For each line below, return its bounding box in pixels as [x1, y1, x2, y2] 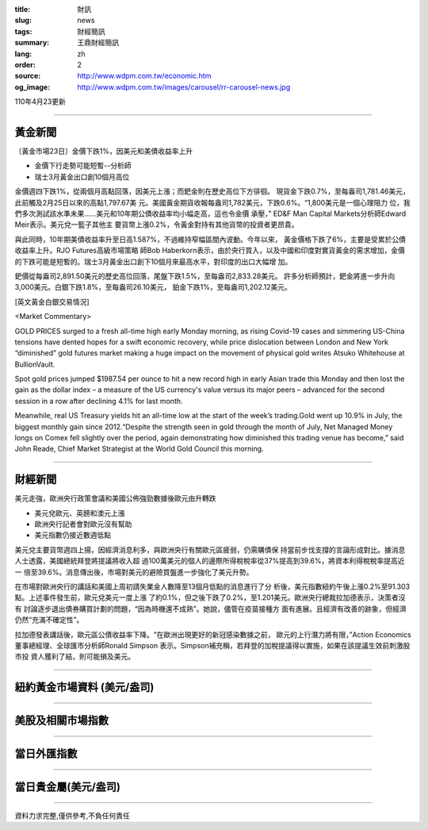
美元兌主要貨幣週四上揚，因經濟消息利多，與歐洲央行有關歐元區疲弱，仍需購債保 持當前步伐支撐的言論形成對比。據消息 [14, 544, 406, 555]
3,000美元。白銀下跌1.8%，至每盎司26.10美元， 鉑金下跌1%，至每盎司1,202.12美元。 [14, 282, 292, 292]
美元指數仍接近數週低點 [34, 530, 111, 540]
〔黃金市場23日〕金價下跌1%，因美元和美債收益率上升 [14, 147, 193, 156]
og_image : [14, 82, 51, 91]
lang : [14, 48, 32, 59]
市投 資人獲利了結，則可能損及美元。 [14, 651, 135, 662]
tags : [14, 26, 32, 36]
